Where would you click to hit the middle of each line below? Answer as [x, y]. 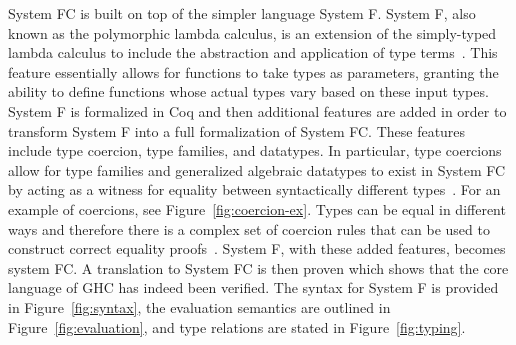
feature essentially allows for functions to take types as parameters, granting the [253, 71]
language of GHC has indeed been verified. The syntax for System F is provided [253, 287]
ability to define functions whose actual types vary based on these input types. [248, 91]
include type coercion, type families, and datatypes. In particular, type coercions [255, 150]
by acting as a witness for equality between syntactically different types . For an [254, 189]
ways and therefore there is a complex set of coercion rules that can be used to [249, 228]
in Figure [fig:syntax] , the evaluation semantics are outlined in [199, 306]
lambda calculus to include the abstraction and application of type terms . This [253, 52]
